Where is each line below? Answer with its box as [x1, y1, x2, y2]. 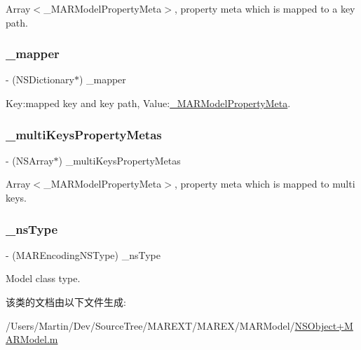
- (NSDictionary [6, 72, 74, 87]
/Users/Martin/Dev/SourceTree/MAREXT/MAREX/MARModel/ [6, 318, 295, 332]
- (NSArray [6, 153, 54, 167]
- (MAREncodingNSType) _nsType [6, 247, 161, 262]
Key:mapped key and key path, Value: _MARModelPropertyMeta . [6, 96, 291, 110]
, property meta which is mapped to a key [174, 1, 355, 15]
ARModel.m [6, 332, 58, 346]
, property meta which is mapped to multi [174, 176, 355, 191]
